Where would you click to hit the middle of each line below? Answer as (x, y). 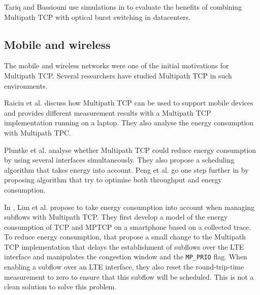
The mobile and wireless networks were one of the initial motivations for (117, 65)
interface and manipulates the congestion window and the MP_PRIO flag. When (126, 257)
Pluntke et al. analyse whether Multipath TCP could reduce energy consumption (130, 150)
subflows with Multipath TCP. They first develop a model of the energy (116, 217)
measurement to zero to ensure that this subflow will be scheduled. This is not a (129, 276)
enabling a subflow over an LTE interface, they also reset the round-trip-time (124, 267)
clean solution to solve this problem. (60, 287)
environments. (26, 85)
